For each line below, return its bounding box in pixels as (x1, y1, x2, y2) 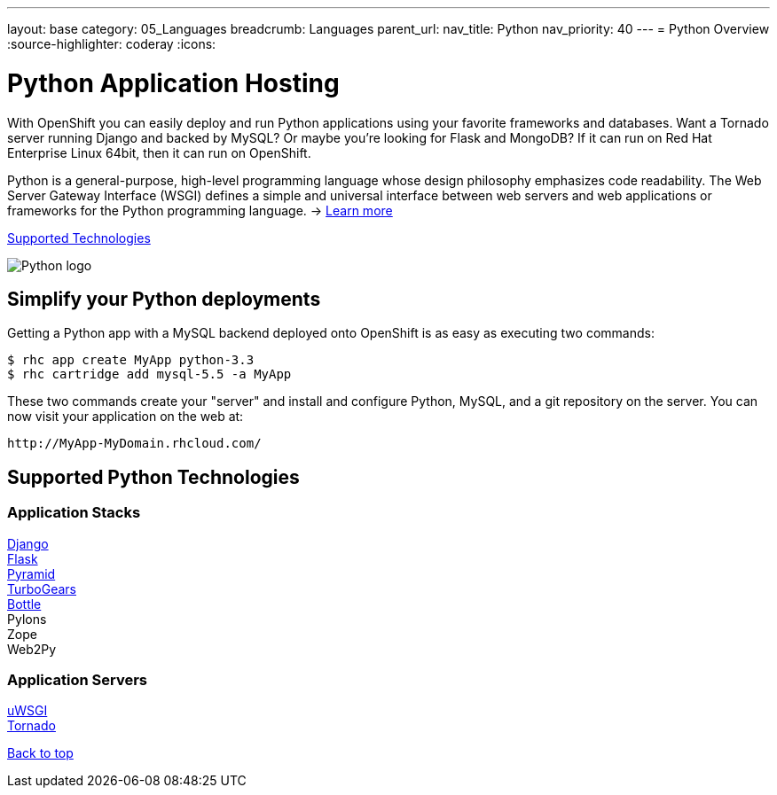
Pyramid (7, 565, 56, 581)
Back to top (7, 745, 74, 761)
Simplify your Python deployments (7, 287, 321, 310)
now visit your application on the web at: (7, 409, 244, 425)
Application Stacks (7, 503, 141, 522)
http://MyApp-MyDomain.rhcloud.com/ (7, 436, 262, 451)
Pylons (7, 611, 47, 627)
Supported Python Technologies (7, 465, 300, 488)
